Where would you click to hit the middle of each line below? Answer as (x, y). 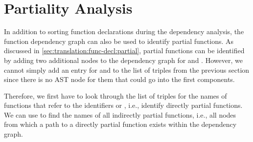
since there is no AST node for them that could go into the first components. (119, 79)
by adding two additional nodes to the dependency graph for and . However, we (123, 60)
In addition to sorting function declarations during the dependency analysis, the (124, 31)
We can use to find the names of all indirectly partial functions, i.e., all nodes (120, 114)
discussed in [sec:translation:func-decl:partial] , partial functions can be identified (124, 51)
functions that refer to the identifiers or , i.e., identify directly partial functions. (123, 105)
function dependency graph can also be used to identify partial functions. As (119, 41)
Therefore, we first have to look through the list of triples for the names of (115, 95)
